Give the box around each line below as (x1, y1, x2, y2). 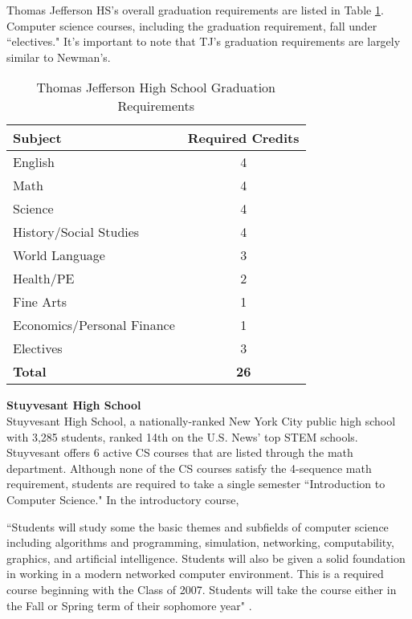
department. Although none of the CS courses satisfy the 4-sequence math (6, 459, 372, 476)
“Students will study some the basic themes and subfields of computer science (6, 518, 389, 535)
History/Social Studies (13, 222, 140, 242)
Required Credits (187, 128, 300, 148)
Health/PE (13, 269, 75, 288)
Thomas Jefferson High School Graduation (36, 78, 275, 97)
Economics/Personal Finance (13, 316, 175, 335)
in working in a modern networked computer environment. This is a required (6, 565, 384, 582)
